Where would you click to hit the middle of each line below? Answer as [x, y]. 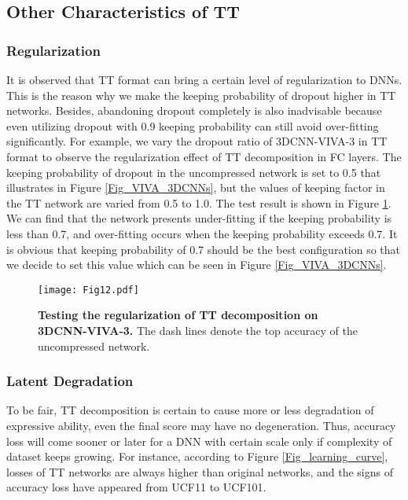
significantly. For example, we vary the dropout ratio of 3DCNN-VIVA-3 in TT [197, 141]
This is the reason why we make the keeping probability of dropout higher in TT [201, 95]
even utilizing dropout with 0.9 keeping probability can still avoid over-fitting [193, 125]
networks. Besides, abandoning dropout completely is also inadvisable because [194, 110]
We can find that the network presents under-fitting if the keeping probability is [199, 218]
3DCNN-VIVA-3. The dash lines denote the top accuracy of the [198, 330]
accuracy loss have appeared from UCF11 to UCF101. [136, 487]
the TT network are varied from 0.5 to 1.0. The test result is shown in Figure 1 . [199, 202]
